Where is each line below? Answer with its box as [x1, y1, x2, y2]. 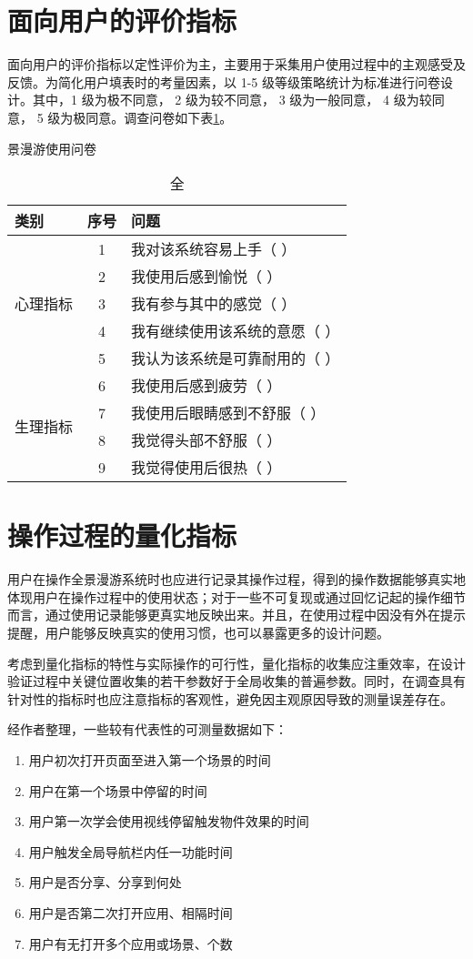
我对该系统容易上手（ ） [131, 238, 297, 260]
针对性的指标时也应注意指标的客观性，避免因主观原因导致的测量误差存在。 [7, 689, 453, 708]
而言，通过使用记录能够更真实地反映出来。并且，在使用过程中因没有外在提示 [7, 605, 466, 624]
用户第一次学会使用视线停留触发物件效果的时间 [28, 812, 309, 831]
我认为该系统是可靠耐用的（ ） [131, 348, 340, 369]
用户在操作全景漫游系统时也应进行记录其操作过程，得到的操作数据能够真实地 [7, 570, 466, 589]
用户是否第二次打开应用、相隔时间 [28, 903, 233, 922]
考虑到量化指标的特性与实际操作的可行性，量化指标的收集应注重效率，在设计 [7, 653, 466, 672]
